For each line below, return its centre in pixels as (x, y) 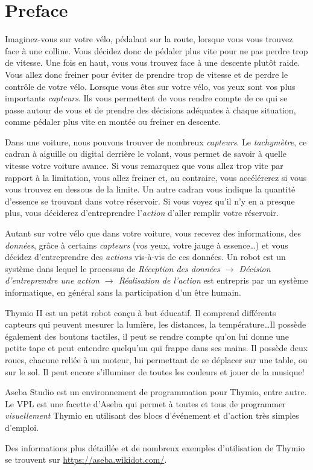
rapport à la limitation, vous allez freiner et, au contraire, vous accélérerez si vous (156, 177)
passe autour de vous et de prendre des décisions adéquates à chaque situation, (150, 110)
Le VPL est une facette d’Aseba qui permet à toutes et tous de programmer (145, 403)
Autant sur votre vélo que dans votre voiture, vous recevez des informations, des (153, 233)
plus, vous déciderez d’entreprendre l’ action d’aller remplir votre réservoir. (142, 213)
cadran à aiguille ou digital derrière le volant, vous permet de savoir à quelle (146, 154)
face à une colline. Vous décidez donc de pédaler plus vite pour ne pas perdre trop (156, 50)
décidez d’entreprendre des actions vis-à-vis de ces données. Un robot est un (145, 257)
